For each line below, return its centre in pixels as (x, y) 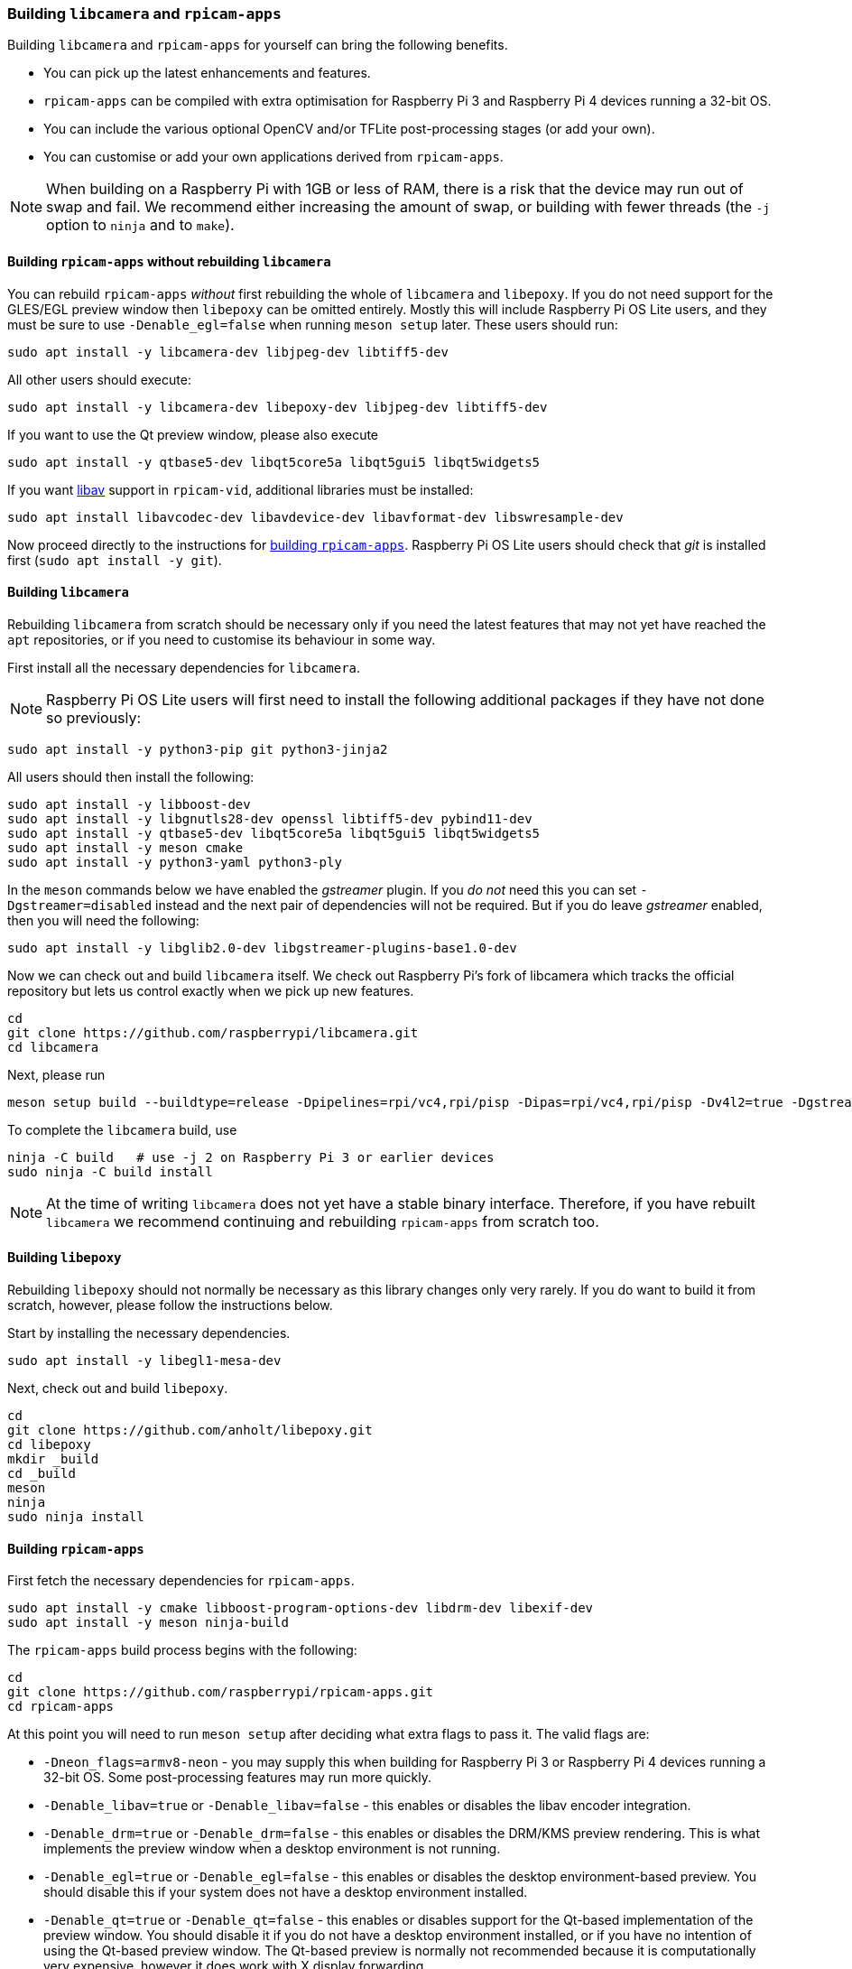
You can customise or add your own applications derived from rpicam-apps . (273, 157)
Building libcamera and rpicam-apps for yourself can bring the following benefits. (258, 45)
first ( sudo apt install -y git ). (115, 560)
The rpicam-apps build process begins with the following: (182, 1650)
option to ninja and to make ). (140, 225)
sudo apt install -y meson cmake (125, 847)
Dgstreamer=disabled (80, 905)
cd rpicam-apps (61, 1707)
